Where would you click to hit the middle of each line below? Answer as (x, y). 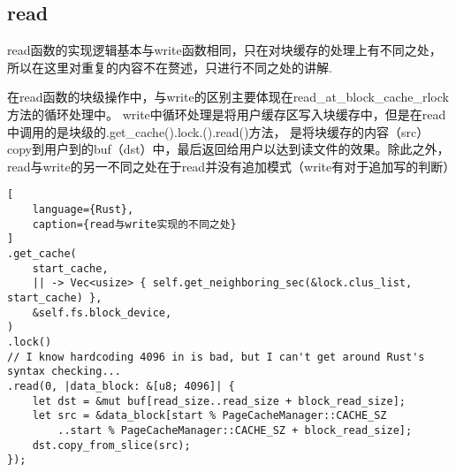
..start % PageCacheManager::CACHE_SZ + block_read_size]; (235, 430)
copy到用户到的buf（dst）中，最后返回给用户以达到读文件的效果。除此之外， (228, 149)
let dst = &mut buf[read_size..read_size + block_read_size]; (219, 401)
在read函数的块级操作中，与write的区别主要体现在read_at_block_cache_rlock (228, 97)
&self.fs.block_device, (102, 312)
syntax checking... (64, 372)
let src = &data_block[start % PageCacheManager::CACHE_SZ (209, 416)
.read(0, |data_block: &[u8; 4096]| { (121, 386)
